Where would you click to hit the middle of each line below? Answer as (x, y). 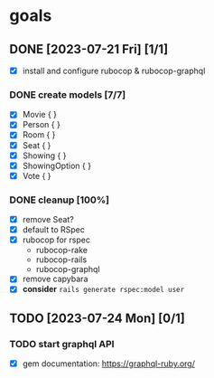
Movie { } (39, 115)
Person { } (41, 125)
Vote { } (37, 175)
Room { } (39, 135)
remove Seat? (48, 220)
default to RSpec (54, 230)
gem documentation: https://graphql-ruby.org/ (109, 364)
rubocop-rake (62, 250)
